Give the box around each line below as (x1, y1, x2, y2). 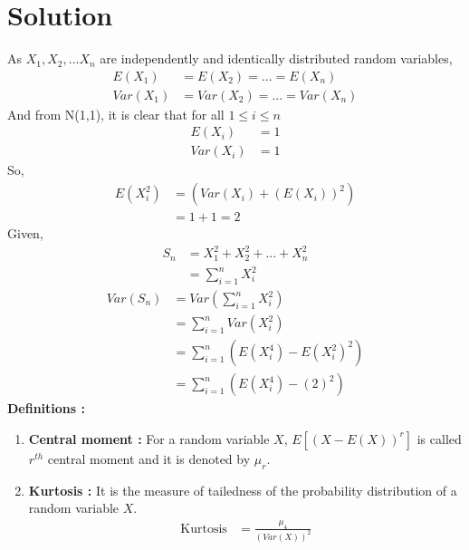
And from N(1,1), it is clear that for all (7, 104, 225, 123)
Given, (7, 224, 43, 243)
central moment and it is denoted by (47, 449, 251, 468)
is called (416, 429, 462, 448)
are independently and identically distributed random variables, (100, 49, 453, 68)
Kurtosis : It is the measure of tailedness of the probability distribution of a (28, 480, 457, 499)
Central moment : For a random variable (28, 429, 270, 448)
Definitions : (7, 399, 85, 418)
